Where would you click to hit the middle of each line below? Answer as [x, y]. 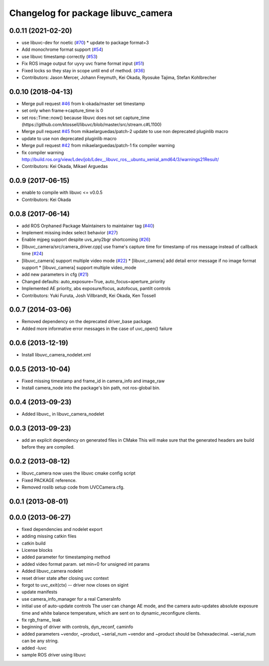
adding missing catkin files [49, 536]
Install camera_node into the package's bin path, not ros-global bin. [91, 388]
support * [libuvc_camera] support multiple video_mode [79, 267]
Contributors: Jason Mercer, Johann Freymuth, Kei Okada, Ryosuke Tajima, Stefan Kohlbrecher [119, 78]
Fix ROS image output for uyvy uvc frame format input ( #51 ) [83, 64]
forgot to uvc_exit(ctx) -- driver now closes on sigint [75, 585]
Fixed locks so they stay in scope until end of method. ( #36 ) [83, 70]
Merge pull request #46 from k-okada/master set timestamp [83, 103]
